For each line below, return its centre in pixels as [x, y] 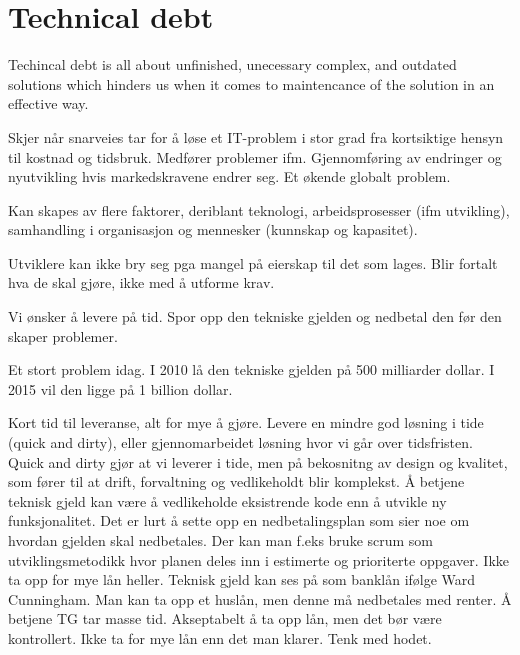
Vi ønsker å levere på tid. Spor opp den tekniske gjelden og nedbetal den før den [255, 316]
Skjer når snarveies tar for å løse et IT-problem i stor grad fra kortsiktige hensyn [256, 136]
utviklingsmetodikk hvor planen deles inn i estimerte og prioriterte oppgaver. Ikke [258, 559]
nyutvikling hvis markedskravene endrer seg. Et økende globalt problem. [229, 176]
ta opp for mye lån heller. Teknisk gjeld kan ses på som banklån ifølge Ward [242, 579]
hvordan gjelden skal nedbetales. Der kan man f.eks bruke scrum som [221, 540]
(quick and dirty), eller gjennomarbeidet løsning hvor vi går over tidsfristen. [240, 442]
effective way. [48, 103]
